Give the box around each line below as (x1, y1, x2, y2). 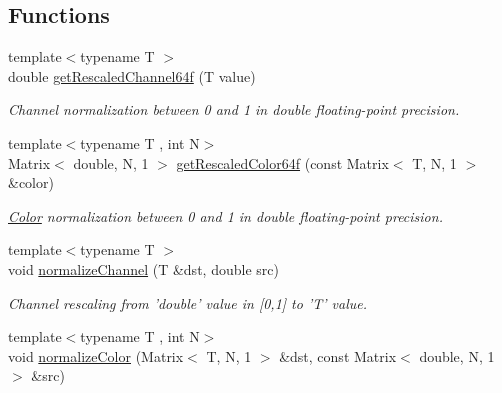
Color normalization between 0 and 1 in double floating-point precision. (8, 205, 443, 226)
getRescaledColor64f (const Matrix (176, 152, 389, 173)
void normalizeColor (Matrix (8, 345, 184, 366)
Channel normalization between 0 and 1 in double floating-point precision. (8, 99, 460, 120)
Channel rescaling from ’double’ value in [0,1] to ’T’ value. (8, 292, 367, 313)
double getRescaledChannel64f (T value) (8, 65, 256, 86)
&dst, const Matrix (279, 345, 397, 366)
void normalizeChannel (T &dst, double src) (8, 258, 279, 279)
